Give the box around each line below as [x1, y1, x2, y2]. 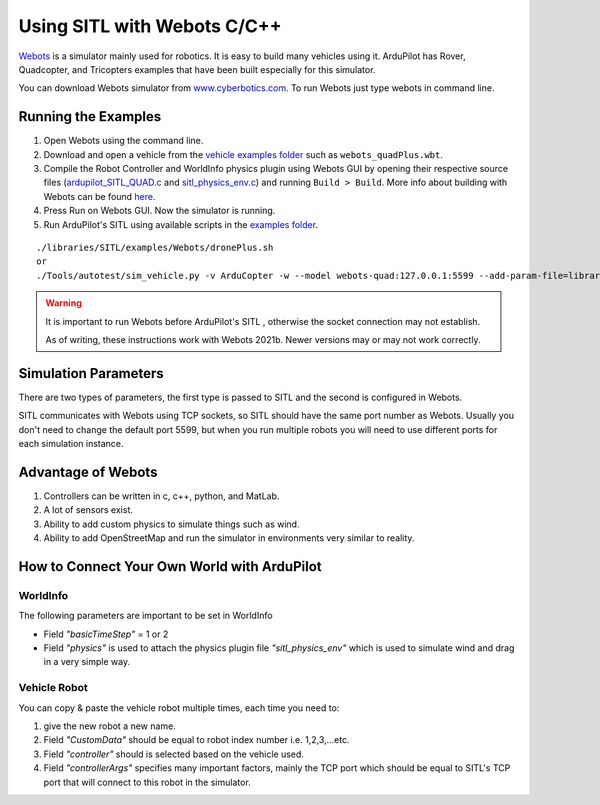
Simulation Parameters [18, 365, 164, 382]
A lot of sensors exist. [43, 504, 134, 516]
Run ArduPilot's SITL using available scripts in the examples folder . [43, 218, 319, 230]
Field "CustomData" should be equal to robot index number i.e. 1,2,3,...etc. [43, 734, 350, 746]
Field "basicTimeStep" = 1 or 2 [43, 628, 169, 640]
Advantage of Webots [18, 463, 158, 480]
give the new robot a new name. [43, 720, 177, 732]
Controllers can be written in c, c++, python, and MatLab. [43, 490, 280, 502]
